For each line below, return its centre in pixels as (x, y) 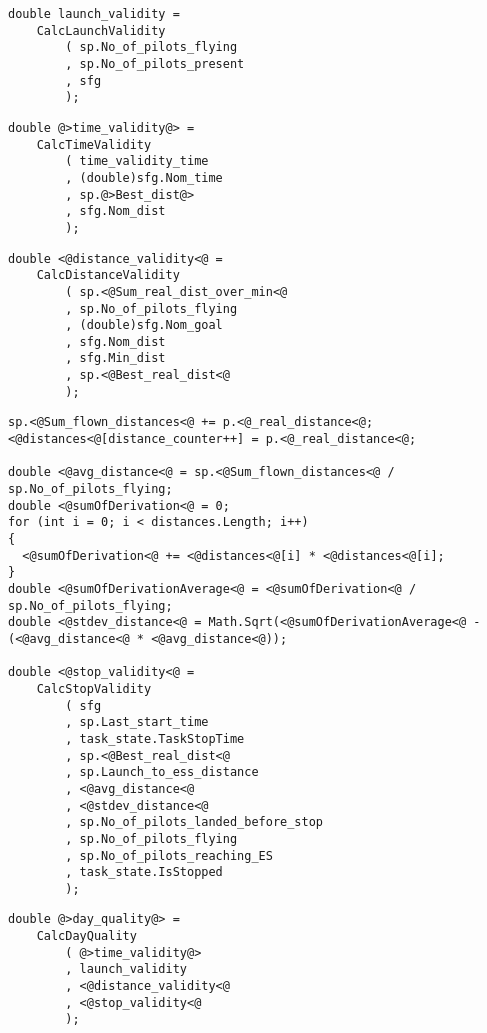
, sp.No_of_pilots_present (155, 63)
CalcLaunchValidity (101, 30)
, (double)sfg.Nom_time (144, 177)
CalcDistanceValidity (108, 275)
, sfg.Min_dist (115, 358)
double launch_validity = (94, 14)
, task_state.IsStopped (144, 872)
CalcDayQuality (86, 936)
